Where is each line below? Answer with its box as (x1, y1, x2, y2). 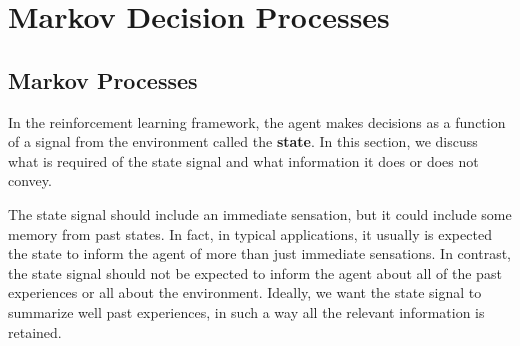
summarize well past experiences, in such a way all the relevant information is (8, 301, 485, 322)
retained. (8, 321, 62, 342)
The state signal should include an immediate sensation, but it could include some (8, 203, 512, 224)
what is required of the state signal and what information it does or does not (8, 150, 479, 171)
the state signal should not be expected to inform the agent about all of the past (8, 262, 502, 283)
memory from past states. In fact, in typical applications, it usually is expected (8, 223, 492, 244)
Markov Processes (8, 64, 198, 95)
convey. (8, 170, 52, 191)
